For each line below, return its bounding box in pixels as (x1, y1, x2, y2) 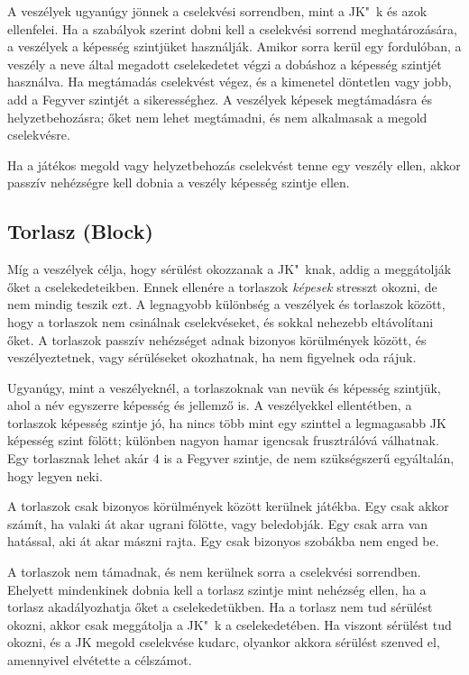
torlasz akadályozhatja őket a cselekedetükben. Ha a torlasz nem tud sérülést (7, 597, 433, 616)
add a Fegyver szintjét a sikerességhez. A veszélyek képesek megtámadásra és (7, 89, 432, 108)
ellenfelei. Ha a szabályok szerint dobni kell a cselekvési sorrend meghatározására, (7, 19, 457, 38)
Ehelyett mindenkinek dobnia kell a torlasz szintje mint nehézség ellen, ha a (7, 579, 427, 598)
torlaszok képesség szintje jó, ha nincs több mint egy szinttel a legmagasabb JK (7, 413, 446, 432)
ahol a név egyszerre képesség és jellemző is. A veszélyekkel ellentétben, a (7, 396, 412, 415)
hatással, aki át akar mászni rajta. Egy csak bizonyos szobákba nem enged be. (7, 532, 439, 551)
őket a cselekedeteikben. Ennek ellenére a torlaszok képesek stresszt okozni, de (7, 277, 437, 296)
